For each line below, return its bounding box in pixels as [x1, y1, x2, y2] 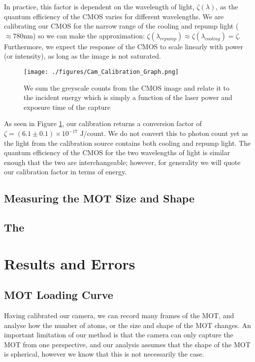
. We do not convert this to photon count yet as [104, 128, 248, 138]
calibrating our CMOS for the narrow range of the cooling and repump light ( [4, 21, 239, 31]
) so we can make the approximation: [33, 30, 145, 40]
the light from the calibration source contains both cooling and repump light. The [4, 137, 251, 148]
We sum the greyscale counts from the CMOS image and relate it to [24, 82, 229, 93]
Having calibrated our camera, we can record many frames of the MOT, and [4, 310, 234, 321]
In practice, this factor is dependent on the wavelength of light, [4, 1, 194, 11]
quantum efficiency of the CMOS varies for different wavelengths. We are [4, 11, 224, 21]
